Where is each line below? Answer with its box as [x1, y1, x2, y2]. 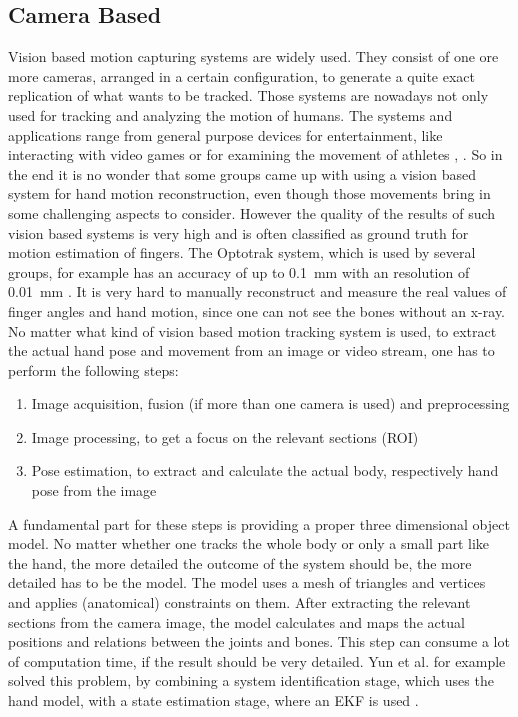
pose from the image [31, 480, 157, 501]
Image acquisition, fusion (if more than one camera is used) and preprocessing [31, 393, 510, 414]
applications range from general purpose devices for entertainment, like [8, 124, 443, 145]
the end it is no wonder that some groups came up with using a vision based [8, 163, 476, 184]
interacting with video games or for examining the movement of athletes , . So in [8, 144, 503, 165]
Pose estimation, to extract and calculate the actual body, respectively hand [31, 460, 499, 481]
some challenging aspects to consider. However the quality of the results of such [8, 202, 496, 223]
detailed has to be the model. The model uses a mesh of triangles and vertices [8, 572, 486, 593]
